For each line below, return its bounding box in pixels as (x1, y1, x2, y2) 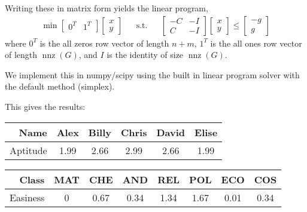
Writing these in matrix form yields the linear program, (5, 2, 208, 14)
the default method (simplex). (5, 80, 115, 93)
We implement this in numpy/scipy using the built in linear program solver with (5, 68, 300, 81)
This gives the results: (5, 100, 86, 112)
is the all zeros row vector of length (39, 36, 169, 49)
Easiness (10, 190, 45, 204)
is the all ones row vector (210, 36, 302, 49)
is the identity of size (107, 48, 184, 61)
